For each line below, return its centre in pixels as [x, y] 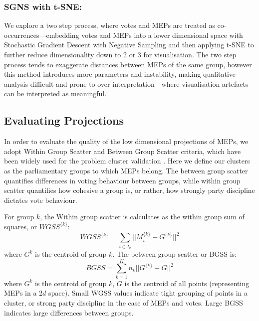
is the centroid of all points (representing [187, 283]
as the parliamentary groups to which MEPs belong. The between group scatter [126, 170]
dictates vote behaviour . [41, 200]
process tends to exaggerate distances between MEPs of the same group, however [128, 64]
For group [19, 217]
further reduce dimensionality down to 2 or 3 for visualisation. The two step [120, 54]
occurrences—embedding [42, 35]
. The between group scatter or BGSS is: [174, 254]
